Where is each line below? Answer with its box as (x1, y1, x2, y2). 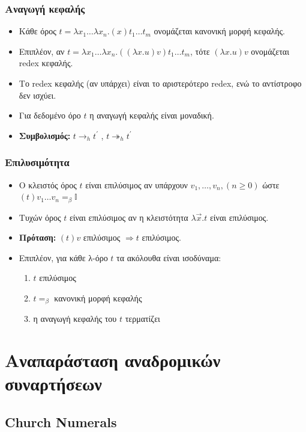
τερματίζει (125, 312, 160, 325)
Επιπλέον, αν (19, 45, 65, 57)
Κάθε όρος (19, 25, 56, 37)
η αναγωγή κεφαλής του (33, 312, 117, 325)
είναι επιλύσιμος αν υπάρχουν (85, 178, 188, 191)
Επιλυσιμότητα (5, 155, 70, 170)
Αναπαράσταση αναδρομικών (5, 348, 221, 372)
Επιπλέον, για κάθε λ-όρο (19, 251, 108, 264)
